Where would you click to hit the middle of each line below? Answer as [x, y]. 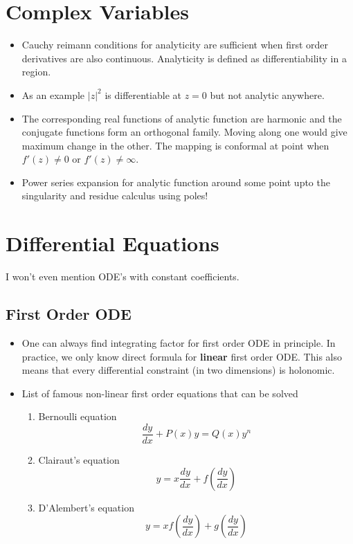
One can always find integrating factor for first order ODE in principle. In [179, 342]
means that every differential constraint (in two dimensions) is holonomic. [178, 370]
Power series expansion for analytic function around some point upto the [176, 182]
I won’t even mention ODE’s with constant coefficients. [123, 276]
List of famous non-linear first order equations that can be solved [160, 393]
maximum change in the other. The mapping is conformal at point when [175, 145]
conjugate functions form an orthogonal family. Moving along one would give [184, 132]
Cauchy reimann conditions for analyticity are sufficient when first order [175, 45]
